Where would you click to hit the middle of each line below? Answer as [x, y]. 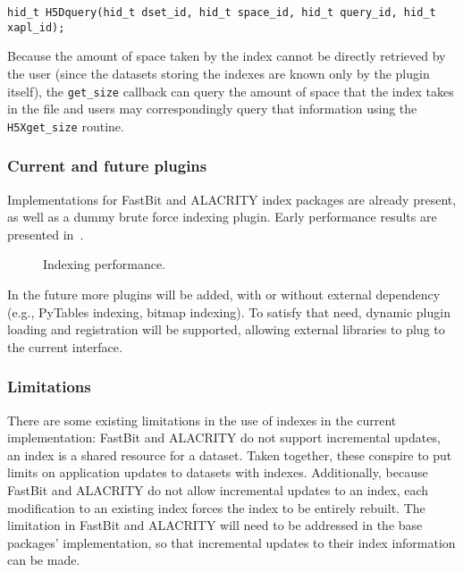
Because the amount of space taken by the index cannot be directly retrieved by [227, 56]
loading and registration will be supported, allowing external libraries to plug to [226, 329]
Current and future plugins [107, 166]
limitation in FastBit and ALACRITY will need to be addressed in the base [215, 525]
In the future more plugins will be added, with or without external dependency [224, 294]
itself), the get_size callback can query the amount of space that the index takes [231, 91]
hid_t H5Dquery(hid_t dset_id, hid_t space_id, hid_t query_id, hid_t [222, 13]
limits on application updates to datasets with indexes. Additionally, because [218, 472]
